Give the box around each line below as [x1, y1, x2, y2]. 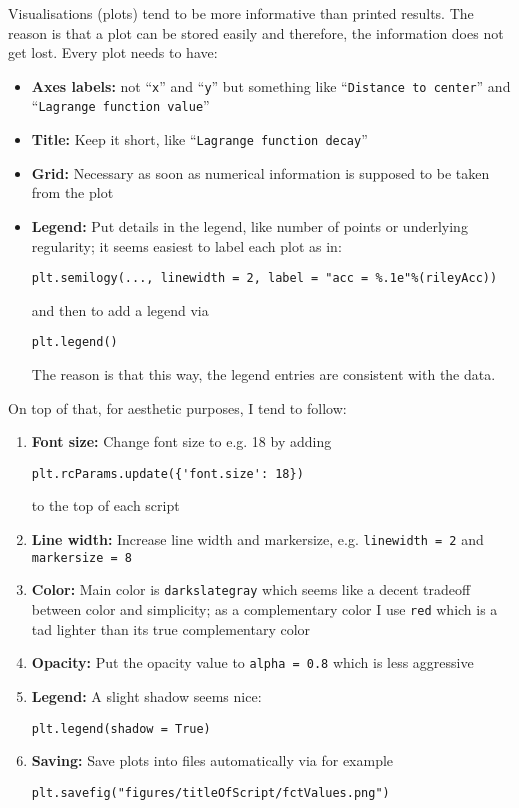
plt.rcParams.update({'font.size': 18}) [31, 466, 304, 481]
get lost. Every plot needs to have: [8, 42, 218, 63]
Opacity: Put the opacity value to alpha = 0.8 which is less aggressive [31, 652, 474, 673]
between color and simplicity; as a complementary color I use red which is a [31, 599, 498, 620]
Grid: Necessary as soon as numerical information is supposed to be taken [31, 162, 490, 183]
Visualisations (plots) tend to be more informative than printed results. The [8, 3, 474, 23]
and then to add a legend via [31, 299, 209, 320]
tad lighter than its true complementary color [31, 618, 311, 639]
